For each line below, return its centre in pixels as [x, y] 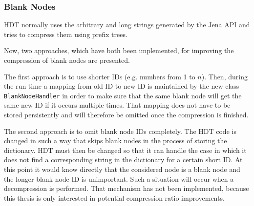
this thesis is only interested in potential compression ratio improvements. [114, 197]
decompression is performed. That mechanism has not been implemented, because [127, 188]
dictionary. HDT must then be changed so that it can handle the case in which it [125, 150]
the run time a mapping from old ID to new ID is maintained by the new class [122, 86]
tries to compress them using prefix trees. [66, 34]
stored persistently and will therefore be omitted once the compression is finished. [126, 115]
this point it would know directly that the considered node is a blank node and [122, 169]
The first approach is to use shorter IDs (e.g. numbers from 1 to [100, 76]
